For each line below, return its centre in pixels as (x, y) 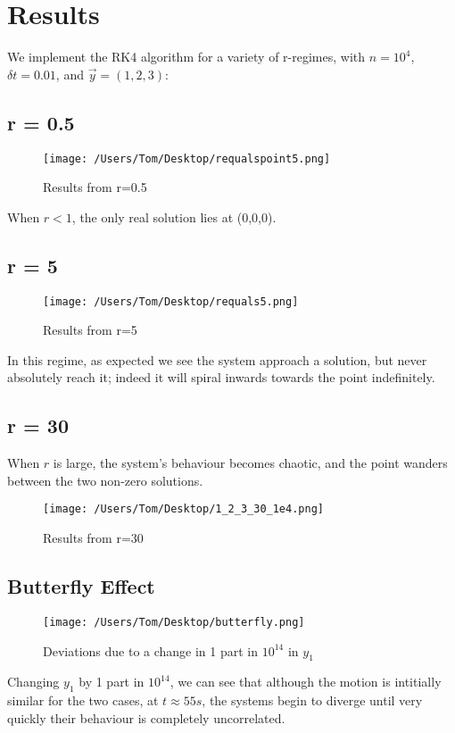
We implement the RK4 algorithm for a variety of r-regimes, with (186, 57)
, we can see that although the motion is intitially (306, 682)
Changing (33, 682)
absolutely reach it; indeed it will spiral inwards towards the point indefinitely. (221, 377)
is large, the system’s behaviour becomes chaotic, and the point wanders (250, 463)
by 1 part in (112, 682)
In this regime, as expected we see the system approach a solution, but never (217, 359)
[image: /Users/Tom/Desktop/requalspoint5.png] (187, 158)
